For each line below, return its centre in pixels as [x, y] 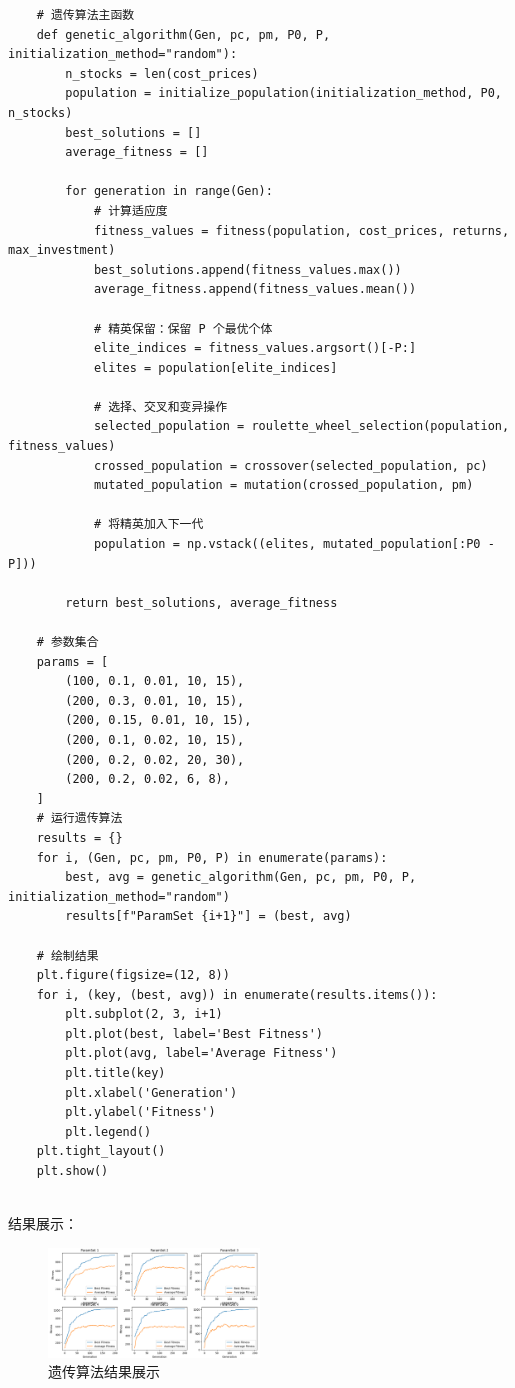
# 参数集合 [67, 642]
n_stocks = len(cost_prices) [162, 73]
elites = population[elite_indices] [215, 367]
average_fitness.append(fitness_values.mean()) [255, 289]
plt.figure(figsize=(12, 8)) [133, 975]
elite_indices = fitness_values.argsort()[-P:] [255, 348]
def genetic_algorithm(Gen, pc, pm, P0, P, [183, 34]
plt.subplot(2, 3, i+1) [144, 1014]
